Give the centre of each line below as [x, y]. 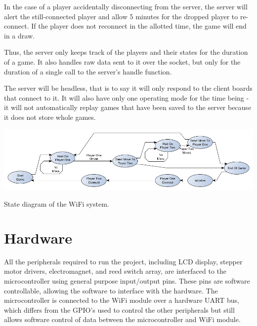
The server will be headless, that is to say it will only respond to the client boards [128, 88]
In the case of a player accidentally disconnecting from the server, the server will [126, 6]
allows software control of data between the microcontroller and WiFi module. [122, 319]
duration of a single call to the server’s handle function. [88, 71]
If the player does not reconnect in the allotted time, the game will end [139, 26]
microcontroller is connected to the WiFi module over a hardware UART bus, [122, 300]
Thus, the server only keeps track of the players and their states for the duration [126, 52]
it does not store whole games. [50, 117]
